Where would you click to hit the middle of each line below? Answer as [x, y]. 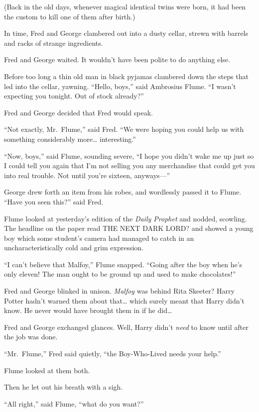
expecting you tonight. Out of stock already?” [74, 96]
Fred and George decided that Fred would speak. [78, 112]
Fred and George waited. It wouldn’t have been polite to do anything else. [117, 59]
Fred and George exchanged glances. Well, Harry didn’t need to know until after [126, 327]
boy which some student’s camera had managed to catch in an [99, 238]
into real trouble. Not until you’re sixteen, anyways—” [87, 175]
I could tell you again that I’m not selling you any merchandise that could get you [129, 165]
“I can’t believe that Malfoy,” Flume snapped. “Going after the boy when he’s [123, 264]
